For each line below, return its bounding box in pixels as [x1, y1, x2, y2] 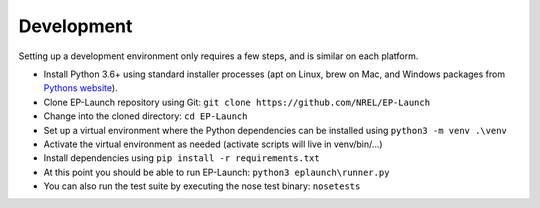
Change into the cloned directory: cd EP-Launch [43, 110, 248, 122]
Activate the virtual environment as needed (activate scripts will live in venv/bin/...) [43, 138, 384, 150]
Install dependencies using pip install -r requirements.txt [43, 152, 320, 164]
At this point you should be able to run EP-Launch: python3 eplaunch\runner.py [43, 166, 390, 178]
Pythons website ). [43, 82, 119, 94]
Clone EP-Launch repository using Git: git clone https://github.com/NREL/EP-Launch [43, 96, 430, 108]
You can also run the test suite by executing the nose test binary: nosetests [43, 180, 361, 192]
